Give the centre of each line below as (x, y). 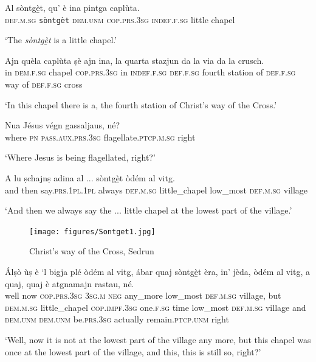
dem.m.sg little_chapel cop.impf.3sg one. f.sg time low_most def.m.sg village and (156, 307)
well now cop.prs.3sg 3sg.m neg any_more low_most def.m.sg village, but (143, 295)
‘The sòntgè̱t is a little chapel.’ (61, 40)
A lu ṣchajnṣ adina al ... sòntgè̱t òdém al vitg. (90, 178)
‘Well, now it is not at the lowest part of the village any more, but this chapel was (158, 339)
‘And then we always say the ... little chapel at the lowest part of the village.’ (149, 210)
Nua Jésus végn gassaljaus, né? (63, 125)
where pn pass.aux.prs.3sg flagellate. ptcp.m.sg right (100, 137)
